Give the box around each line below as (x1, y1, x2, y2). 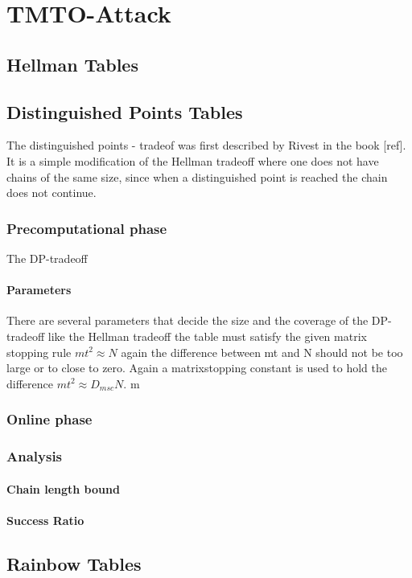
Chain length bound (6, 480, 120, 497)
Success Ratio (6, 511, 84, 528)
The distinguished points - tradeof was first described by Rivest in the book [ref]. (6, 137, 406, 154)
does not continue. (6, 184, 97, 201)
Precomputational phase (6, 218, 167, 238)
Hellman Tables (6, 51, 138, 76)
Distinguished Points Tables (6, 99, 243, 124)
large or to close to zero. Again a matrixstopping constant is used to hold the (6, 359, 388, 376)
